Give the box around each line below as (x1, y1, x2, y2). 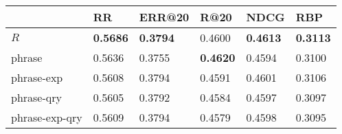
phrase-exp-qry (11, 109, 82, 125)
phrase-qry (11, 89, 62, 105)
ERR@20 (139, 9, 190, 25)
